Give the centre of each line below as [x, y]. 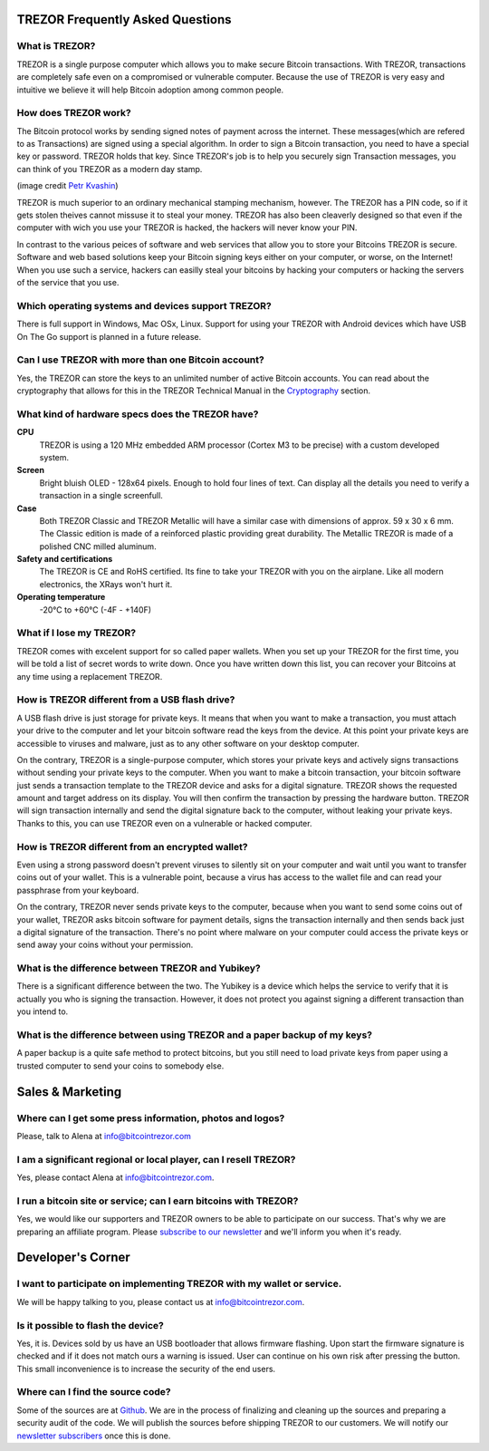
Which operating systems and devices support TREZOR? [144, 305]
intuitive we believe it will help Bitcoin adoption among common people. [150, 90]
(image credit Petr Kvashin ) [67, 186]
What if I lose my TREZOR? [76, 633]
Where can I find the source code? [94, 1392]
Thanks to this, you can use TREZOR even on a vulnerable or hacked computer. [164, 823]
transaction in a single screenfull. [101, 496]
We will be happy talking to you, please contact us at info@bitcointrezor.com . [161, 1301]
